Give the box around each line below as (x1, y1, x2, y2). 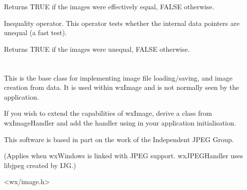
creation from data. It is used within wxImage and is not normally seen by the (4, 82, 239, 92)
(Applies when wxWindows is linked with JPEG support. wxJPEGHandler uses (4, 150, 243, 161)
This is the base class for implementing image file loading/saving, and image (4, 72, 233, 83)
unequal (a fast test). (4, 27, 67, 38)
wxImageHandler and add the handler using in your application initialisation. (4, 117, 236, 127)
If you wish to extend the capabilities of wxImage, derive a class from (4, 108, 212, 118)
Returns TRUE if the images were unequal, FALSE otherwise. (4, 43, 190, 54)
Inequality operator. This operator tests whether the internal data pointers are (4, 18, 240, 28)
